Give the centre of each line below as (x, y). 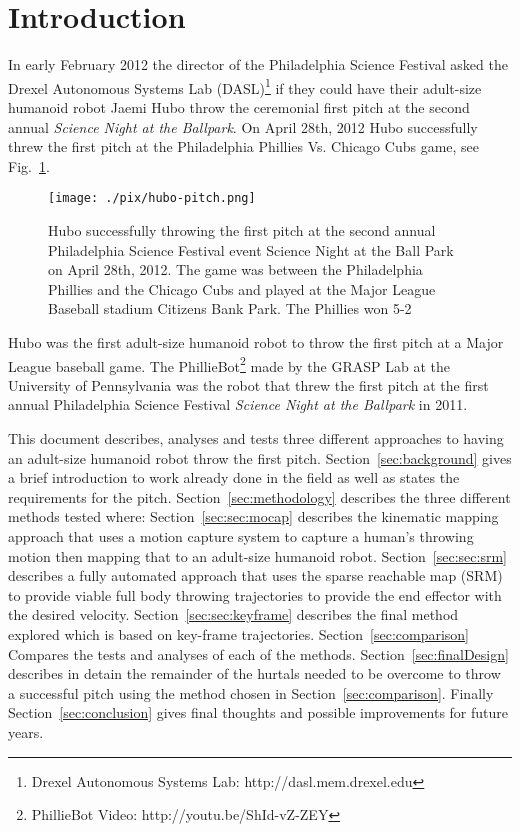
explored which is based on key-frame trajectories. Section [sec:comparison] (239, 633)
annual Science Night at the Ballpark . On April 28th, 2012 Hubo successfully (243, 126)
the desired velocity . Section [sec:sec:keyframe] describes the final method (233, 614)
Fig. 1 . (29, 165)
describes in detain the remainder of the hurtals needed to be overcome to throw (254, 673)
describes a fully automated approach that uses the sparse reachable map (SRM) (255, 575)
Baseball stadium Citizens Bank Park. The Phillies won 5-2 (230, 308)
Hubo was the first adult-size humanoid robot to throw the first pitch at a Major (256, 341)
